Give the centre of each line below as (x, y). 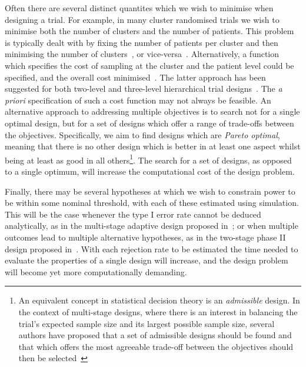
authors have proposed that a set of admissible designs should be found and (155, 335)
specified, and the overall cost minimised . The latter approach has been (135, 77)
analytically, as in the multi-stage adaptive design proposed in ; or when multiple (152, 226)
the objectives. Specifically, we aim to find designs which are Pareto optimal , (142, 134)
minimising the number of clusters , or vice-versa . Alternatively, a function (142, 54)
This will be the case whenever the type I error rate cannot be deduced (133, 214)
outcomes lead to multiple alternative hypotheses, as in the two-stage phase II (145, 237)
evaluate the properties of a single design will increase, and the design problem (147, 260)
